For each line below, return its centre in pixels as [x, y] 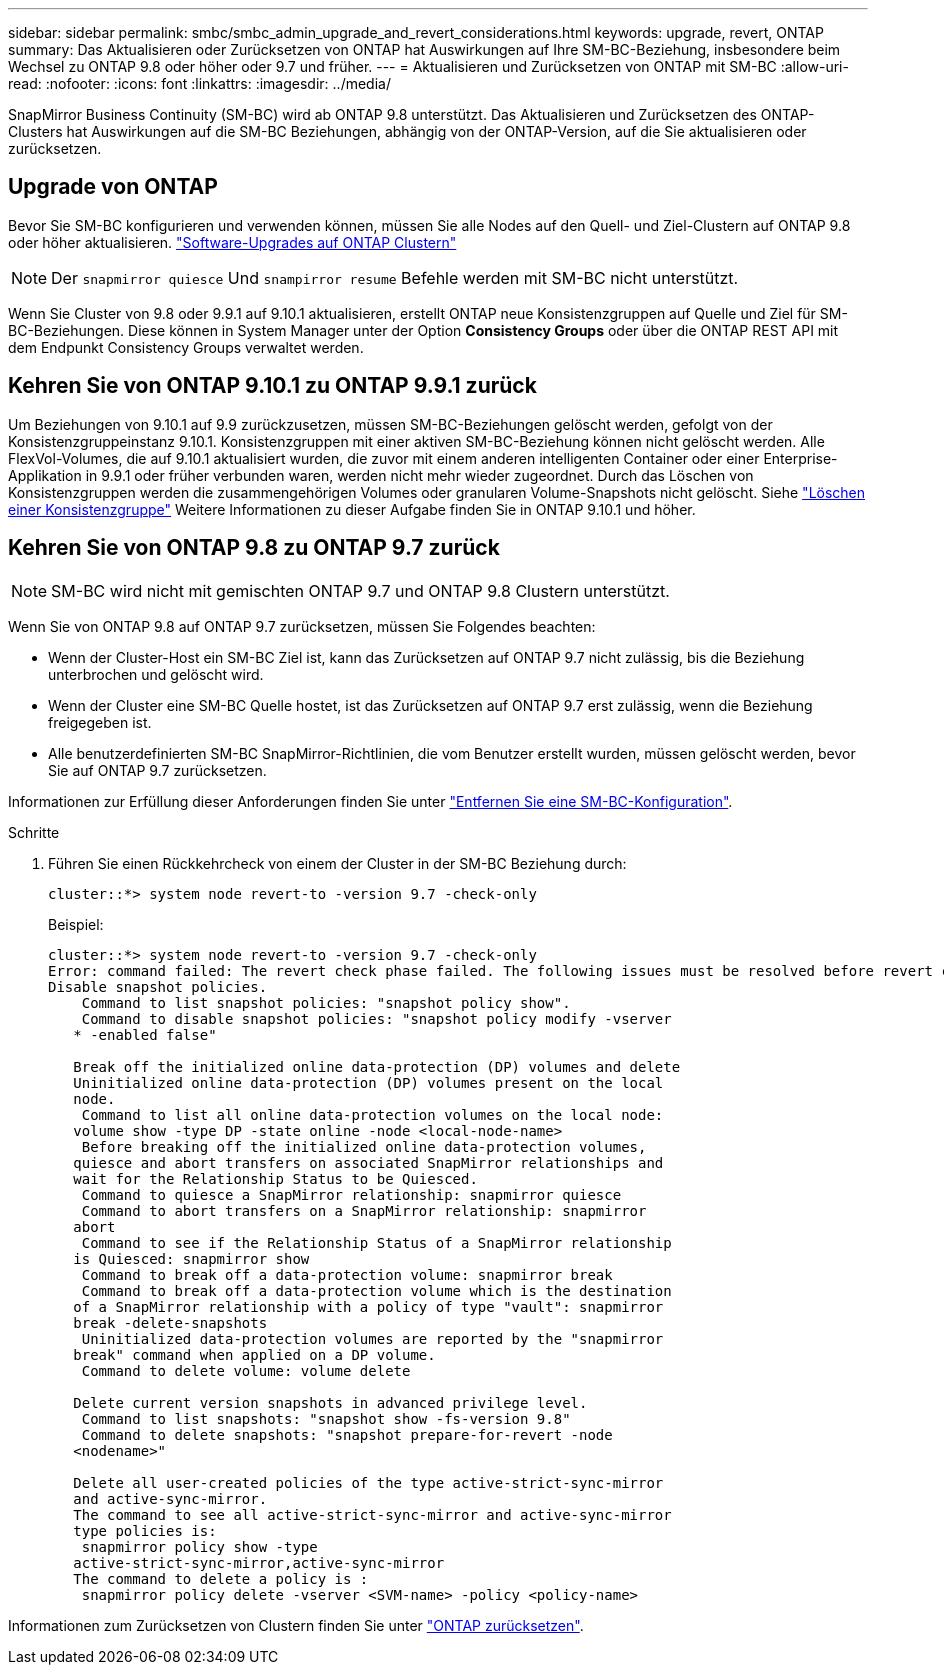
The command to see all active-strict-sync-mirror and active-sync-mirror [372, 1514]
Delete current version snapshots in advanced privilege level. [330, 1402]
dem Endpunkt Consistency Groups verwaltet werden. [186, 347]
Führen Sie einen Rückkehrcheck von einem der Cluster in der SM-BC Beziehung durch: [337, 863]
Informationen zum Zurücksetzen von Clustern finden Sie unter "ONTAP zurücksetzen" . [296, 1625]
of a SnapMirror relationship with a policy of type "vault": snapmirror [368, 1306]
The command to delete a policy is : [221, 1578]
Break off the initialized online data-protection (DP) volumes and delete [377, 1066]
